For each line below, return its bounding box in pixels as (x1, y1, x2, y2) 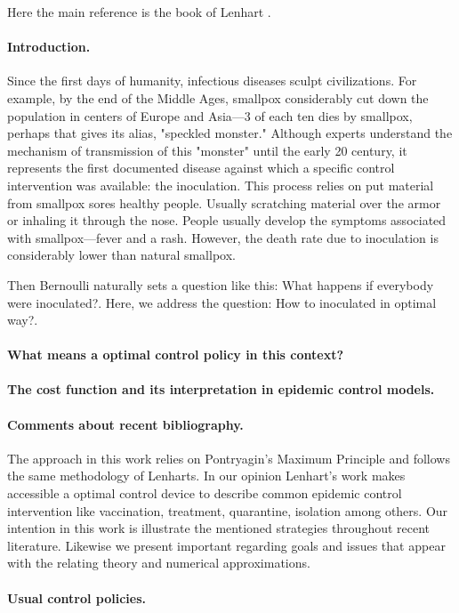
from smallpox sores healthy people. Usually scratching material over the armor (7, 193, 441, 212)
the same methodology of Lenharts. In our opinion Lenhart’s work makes (7, 466, 406, 485)
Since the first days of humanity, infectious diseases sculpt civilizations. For (7, 71, 417, 90)
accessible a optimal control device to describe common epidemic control (7, 484, 402, 503)
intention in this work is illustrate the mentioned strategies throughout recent (7, 519, 431, 537)
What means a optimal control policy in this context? (7, 345, 344, 364)
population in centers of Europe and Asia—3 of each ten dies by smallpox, (7, 106, 413, 125)
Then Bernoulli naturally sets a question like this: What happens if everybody (7, 275, 434, 294)
